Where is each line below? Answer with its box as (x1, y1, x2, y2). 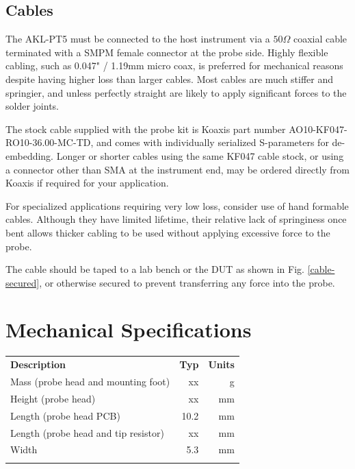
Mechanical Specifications (5, 315, 252, 344)
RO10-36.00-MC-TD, (5, 135, 94, 149)
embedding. (5, 148, 54, 163)
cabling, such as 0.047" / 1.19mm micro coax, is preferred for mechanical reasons (5, 58, 343, 73)
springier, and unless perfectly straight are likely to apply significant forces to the (5, 85, 347, 99)
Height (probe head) (10, 391, 96, 405)
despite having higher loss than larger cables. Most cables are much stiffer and (5, 71, 334, 86)
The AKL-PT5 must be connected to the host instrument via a (5, 32, 270, 46)
